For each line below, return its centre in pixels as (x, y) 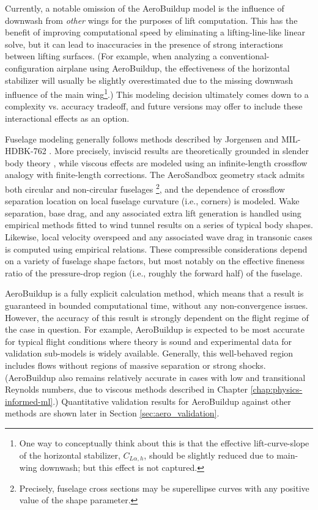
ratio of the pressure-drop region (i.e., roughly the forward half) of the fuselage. (154, 272)
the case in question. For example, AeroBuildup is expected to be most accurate (155, 329)
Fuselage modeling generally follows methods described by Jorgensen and (142, 139)
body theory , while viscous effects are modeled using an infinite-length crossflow (156, 162)
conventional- (245, 56)
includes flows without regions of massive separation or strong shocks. (135, 365)
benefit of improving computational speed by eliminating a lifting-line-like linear (155, 32)
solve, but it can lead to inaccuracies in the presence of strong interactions (144, 44)
